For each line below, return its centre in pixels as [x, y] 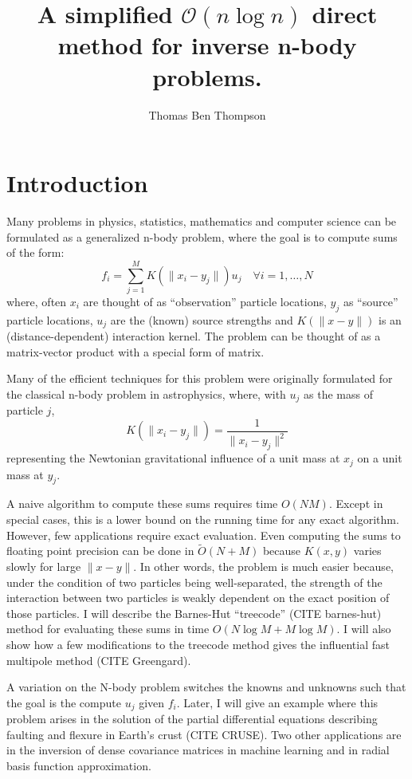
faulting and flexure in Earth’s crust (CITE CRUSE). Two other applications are [204, 734]
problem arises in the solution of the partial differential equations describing [192, 719]
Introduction [77, 183]
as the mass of [338, 393]
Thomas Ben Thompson [207, 114]
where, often [37, 301]
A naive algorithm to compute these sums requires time [142, 504]
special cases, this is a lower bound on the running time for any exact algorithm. [203, 519]
